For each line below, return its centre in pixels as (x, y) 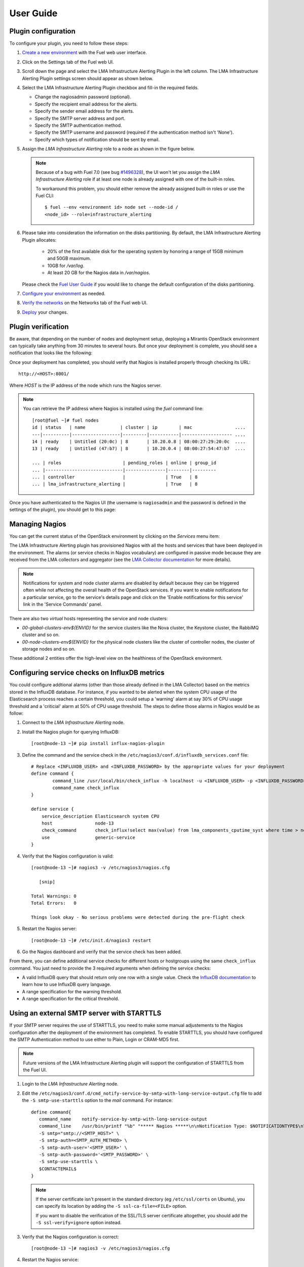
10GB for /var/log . (66, 266)
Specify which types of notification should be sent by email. (97, 139)
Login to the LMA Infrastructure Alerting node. (70, 1084)
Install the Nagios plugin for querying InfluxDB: (71, 732)
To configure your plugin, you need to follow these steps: (69, 44)
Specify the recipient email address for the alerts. (86, 104)
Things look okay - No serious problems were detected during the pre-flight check (138, 917)
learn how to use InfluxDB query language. (67, 984)
